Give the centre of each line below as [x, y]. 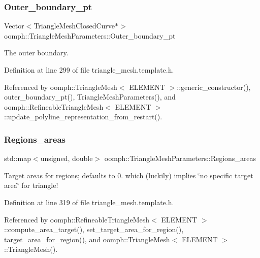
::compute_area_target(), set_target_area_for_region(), [94, 229]
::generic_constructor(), [214, 87]
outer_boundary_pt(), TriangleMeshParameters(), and [90, 97]
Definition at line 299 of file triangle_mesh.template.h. [89, 70]
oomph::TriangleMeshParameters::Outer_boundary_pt [90, 35]
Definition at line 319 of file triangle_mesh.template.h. [89, 202]
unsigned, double [67, 158]
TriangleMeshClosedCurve [74, 26]
